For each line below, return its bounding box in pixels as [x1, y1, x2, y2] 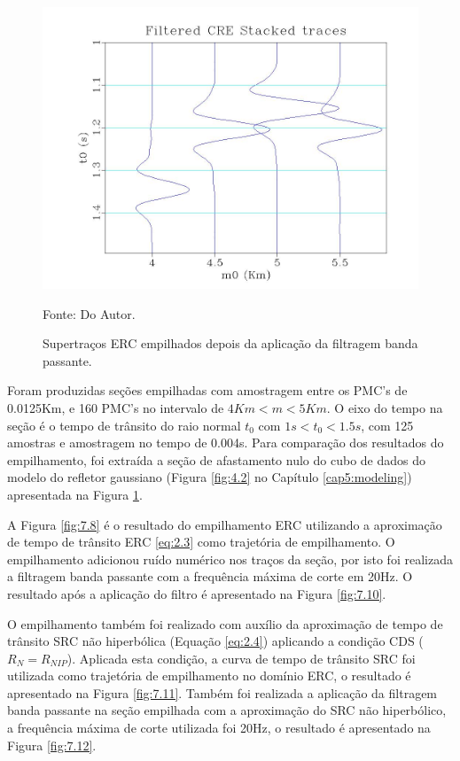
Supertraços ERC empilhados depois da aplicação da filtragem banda [43, 334, 418, 353]
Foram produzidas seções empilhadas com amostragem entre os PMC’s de [7, 381, 408, 400]
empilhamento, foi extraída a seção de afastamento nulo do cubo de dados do [7, 450, 425, 469]
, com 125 [361, 415, 414, 434]
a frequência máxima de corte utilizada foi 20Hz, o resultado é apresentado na [7, 718, 431, 737]
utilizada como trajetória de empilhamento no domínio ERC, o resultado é [7, 666, 411, 685]
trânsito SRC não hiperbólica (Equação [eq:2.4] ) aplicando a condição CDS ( [7, 632, 424, 650]
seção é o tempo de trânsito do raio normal [7, 415, 241, 434]
